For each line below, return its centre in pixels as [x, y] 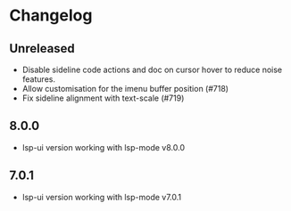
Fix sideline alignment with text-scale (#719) [103, 98]
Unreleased [42, 49]
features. [39, 79]
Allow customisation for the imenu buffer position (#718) [125, 89]
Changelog [51, 16]
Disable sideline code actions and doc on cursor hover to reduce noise [152, 69]
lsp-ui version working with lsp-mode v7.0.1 [102, 197]
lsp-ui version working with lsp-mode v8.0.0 [104, 147]
